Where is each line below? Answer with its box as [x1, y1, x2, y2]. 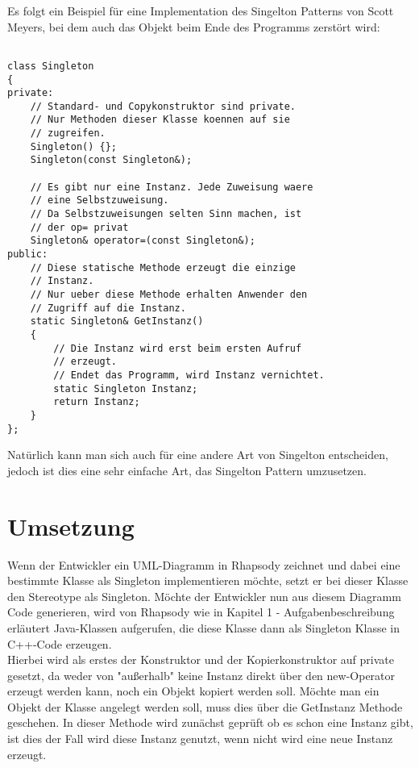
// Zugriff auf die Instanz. [30, 302, 186, 314]
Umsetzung [7, 509, 135, 542]
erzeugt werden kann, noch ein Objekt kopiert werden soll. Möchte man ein [7, 682, 380, 699]
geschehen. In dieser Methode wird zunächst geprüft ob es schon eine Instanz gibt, [7, 714, 413, 731]
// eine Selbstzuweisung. [30, 194, 169, 207]
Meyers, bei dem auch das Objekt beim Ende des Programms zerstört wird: [7, 18, 380, 35]
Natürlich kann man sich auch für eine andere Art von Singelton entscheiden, [7, 446, 388, 463]
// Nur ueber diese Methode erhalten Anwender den [30, 289, 308, 300]
